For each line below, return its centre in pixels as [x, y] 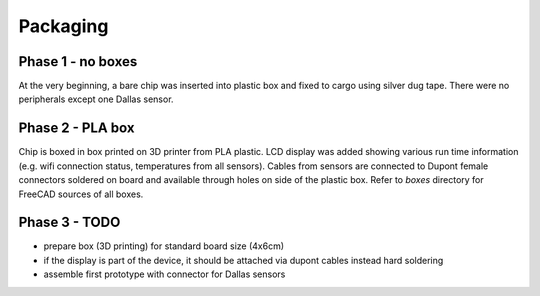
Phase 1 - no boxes [78, 61]
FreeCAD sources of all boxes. [81, 194]
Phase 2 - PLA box [76, 128]
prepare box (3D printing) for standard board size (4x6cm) [164, 246]
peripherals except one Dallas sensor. [96, 99]
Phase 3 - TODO [69, 222]
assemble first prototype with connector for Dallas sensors [164, 274]
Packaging [63, 26]
